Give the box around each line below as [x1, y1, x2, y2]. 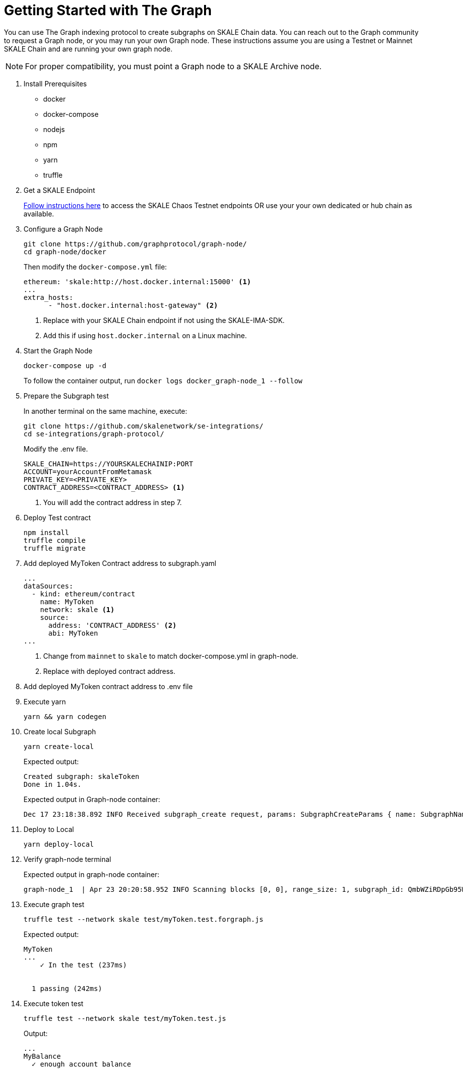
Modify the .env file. [24, 444, 88, 453]
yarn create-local [24, 742, 94, 750]
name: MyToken [40, 597, 94, 606]
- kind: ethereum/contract [31, 589, 135, 598]
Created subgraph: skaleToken [24, 772, 140, 780]
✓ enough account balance [31, 1060, 131, 1068]
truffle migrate [24, 544, 86, 552]
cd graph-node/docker [24, 247, 106, 256]
